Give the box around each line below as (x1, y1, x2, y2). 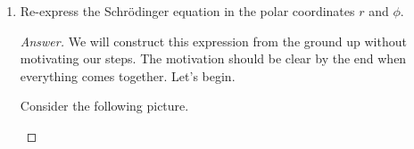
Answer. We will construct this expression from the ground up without (20, 31, 407, 50)
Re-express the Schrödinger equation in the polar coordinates (20, 2, 355, 20)
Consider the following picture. (20, 96, 189, 115)
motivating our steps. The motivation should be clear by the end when (20, 49, 407, 68)
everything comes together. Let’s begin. (20, 66, 236, 85)
